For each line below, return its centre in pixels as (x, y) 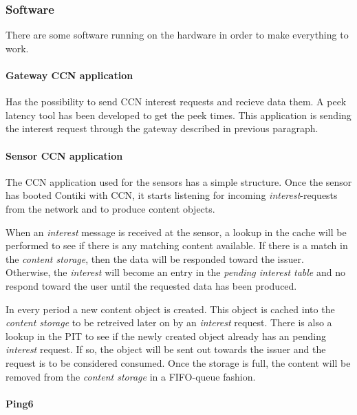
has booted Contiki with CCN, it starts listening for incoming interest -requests (172, 195)
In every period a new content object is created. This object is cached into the (170, 309)
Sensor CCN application (64, 155)
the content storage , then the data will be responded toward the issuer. (155, 258)
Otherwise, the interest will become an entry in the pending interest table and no (175, 272)
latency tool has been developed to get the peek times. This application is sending (178, 115)
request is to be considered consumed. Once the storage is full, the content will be (178, 362)
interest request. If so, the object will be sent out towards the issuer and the (166, 349)
